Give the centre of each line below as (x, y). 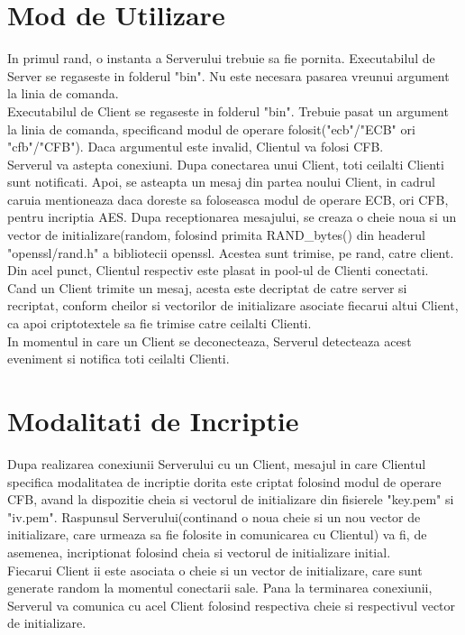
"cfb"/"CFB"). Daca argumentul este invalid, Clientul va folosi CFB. (196, 147)
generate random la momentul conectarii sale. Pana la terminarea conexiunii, (220, 588)
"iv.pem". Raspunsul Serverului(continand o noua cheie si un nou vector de (214, 516)
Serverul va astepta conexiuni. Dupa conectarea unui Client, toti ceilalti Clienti (226, 164)
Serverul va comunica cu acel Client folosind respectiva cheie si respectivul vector (232, 605)
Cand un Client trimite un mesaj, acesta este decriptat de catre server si (207, 287)
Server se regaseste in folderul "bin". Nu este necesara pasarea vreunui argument (228, 75)
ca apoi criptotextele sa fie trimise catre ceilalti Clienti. (160, 323)
